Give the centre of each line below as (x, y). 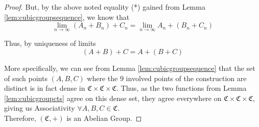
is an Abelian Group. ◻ (104, 118)
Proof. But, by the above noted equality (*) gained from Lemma (105, 7)
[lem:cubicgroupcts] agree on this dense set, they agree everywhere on (113, 98)
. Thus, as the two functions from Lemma (182, 88)
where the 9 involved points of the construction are (167, 78)
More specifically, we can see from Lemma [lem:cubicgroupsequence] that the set (130, 68)
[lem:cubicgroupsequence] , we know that (67, 17)
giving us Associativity (40, 108)
